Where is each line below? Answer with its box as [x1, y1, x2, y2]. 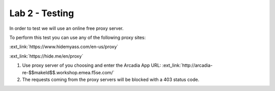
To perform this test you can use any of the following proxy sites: [9, 34, 146, 40]
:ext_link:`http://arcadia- [162, 62, 213, 68]
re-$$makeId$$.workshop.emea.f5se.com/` [22, 69, 115, 75]
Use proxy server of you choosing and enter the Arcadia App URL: [22, 62, 161, 68]
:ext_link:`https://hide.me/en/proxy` [9, 53, 84, 59]
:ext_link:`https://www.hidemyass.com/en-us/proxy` [9, 43, 119, 50]
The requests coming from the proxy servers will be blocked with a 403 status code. [22, 76, 200, 82]
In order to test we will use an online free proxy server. [9, 25, 124, 31]
